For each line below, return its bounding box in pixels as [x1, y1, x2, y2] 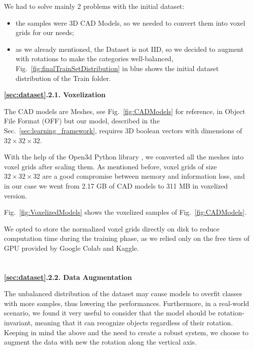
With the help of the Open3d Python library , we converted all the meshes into [4, 152, 244, 162]
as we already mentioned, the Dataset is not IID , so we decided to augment [15, 43, 244, 54]
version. [4, 190, 27, 200]
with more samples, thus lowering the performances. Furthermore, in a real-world [4, 298, 250, 308]
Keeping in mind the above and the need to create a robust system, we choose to [4, 327, 249, 337]
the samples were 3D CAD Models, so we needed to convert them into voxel [15, 17, 246, 28]
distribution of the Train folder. [15, 73, 111, 83]
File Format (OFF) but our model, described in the [4, 116, 160, 126]
